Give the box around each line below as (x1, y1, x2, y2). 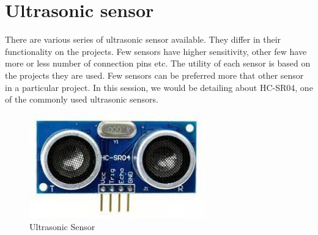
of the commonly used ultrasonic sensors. (5, 93, 158, 106)
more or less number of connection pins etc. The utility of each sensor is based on (5, 57, 311, 70)
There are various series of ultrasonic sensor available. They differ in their (5, 33, 281, 46)
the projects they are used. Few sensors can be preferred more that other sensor (5, 68, 304, 81)
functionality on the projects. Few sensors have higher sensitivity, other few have (5, 45, 307, 57)
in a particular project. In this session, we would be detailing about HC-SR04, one (5, 81, 313, 93)
